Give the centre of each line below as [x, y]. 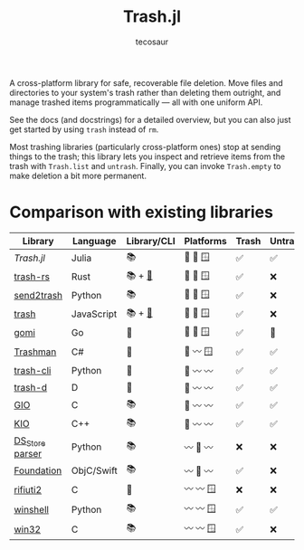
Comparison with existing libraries [142, 212]
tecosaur [152, 42]
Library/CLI [151, 241]
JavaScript [94, 314]
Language [94, 241]
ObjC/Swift [94, 470]
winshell [32, 509]
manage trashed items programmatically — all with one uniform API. [136, 102]
